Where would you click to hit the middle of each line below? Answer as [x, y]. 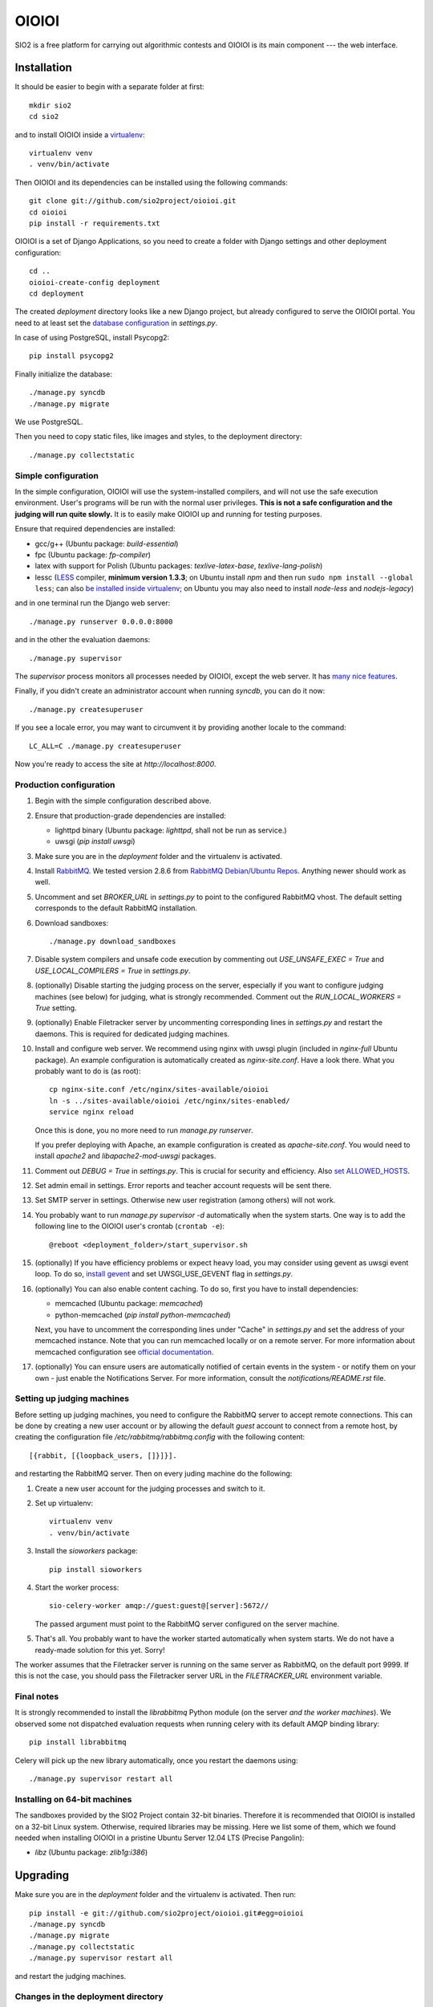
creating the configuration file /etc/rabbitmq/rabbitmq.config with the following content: [160, 1437]
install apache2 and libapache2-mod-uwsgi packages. [125, 1156]
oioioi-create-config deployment [95, 282]
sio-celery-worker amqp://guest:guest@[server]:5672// [159, 1606]
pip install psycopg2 [71, 356]
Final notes [37, 1696]
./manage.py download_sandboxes [113, 942]
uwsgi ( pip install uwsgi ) [95, 841]
